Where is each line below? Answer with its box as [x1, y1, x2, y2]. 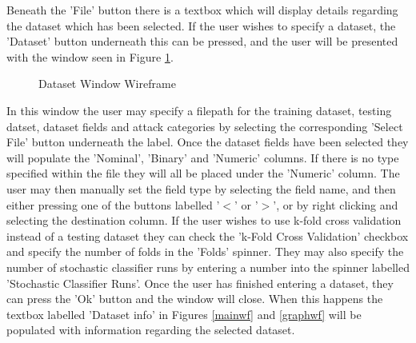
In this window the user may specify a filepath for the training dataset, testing [6, 102, 392, 118]
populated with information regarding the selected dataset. [6, 321, 295, 338]
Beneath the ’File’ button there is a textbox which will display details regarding [6, 2, 398, 18]
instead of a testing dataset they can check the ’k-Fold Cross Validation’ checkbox [6, 227, 409, 244]
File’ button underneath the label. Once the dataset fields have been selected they [6, 134, 409, 150]
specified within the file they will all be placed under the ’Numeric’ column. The [6, 165, 400, 181]
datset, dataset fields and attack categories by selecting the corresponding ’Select [6, 118, 403, 134]
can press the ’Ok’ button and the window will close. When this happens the [6, 290, 383, 307]
